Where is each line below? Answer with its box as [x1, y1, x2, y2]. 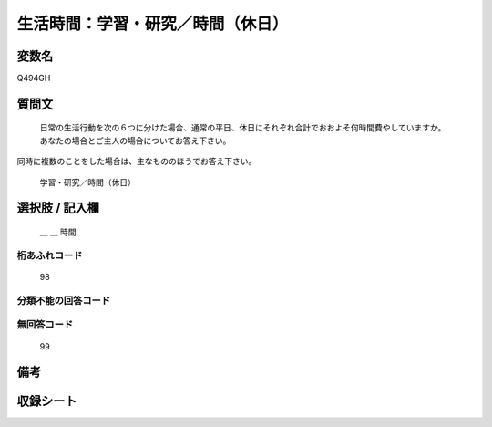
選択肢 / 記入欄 [16, 201, 100, 216]
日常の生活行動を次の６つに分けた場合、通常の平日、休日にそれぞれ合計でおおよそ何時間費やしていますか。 [39, 122, 446, 133]
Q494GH [16, 73, 51, 84]
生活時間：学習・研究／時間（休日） [16, 14, 289, 34]
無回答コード [16, 318, 74, 331]
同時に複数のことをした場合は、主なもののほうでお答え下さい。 [16, 156, 257, 167]
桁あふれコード [16, 249, 83, 262]
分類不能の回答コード [16, 294, 111, 307]
